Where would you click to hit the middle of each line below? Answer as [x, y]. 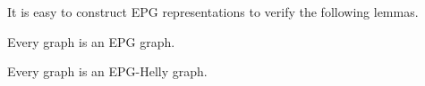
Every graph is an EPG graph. [91, 41]
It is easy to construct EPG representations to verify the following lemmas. [213, 12]
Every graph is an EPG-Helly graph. [107, 71]
